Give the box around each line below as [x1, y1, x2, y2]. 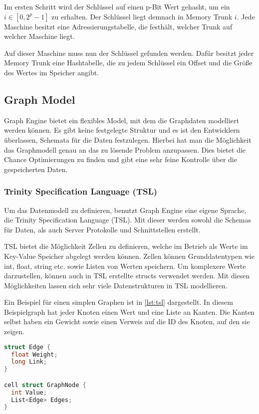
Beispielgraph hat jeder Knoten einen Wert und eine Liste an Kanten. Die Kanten [4, 306, 255, 317]
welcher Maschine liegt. [4, 31, 75, 41]
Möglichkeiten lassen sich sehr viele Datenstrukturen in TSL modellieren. [4, 280, 228, 290]
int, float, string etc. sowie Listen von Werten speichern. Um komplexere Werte [4, 260, 246, 271]
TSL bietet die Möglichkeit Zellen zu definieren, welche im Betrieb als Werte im [4, 241, 248, 251]
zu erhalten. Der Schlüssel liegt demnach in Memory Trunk [51, 11, 233, 21]
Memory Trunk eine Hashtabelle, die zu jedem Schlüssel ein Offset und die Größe [4, 57, 253, 68]
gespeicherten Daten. [4, 164, 68, 174]
